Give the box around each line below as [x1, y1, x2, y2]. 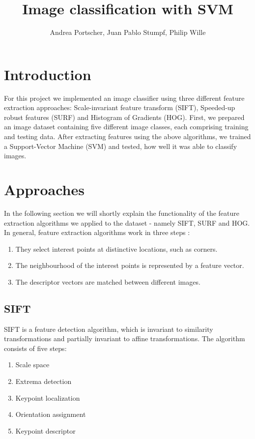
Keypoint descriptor [15, 425, 76, 436]
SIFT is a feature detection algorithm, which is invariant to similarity [4, 323, 213, 334]
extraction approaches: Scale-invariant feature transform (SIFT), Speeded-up [4, 102, 235, 113]
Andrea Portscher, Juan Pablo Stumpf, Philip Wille [50, 27, 206, 37]
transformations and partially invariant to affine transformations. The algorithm [4, 333, 245, 344]
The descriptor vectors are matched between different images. [15, 276, 200, 287]
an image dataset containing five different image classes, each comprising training [4, 121, 249, 132]
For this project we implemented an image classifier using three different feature [4, 92, 245, 103]
